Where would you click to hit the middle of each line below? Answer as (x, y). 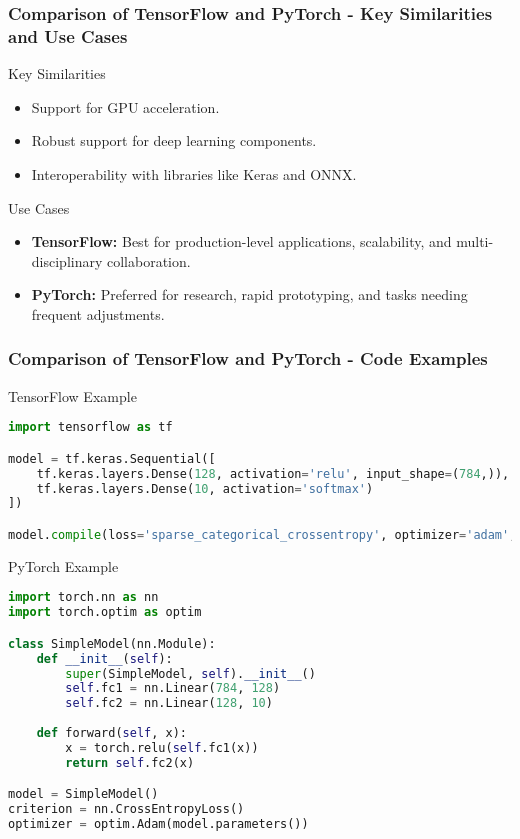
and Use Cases (68, 35)
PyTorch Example (63, 565)
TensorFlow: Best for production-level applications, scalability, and (241, 241)
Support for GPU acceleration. (125, 106)
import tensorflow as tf (90, 427)
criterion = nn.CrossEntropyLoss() (126, 809)
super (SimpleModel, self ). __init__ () (190, 673)
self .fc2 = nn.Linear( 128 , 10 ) (169, 703)
